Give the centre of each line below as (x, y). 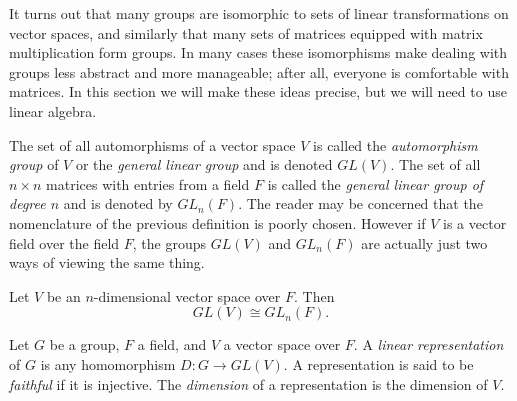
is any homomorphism (108, 363)
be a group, (84, 344)
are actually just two (424, 242)
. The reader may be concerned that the (360, 203)
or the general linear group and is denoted (204, 164)
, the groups (169, 242)
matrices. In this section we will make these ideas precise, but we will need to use (258, 91)
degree (27, 203)
